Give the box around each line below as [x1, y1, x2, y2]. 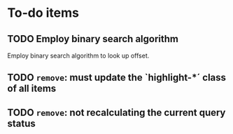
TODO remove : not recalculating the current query [7, 107, 226, 119]
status [7, 117, 36, 129]
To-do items [7, 5, 79, 21]
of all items [7, 83, 57, 95]
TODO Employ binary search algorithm [7, 33, 178, 45]
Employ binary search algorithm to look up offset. [7, 51, 150, 60]
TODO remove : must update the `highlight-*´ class [7, 72, 226, 83]
